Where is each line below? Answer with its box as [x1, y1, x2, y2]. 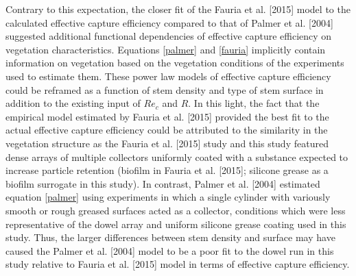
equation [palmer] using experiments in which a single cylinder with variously [5, 190, 331, 204]
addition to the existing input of [5, 96, 141, 110]
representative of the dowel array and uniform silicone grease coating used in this [5, 216, 346, 231]
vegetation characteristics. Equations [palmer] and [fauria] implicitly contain [5, 42, 326, 56]
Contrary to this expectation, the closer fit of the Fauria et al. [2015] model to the [5, 2, 351, 16]
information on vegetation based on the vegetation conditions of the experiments [5, 55, 344, 70]
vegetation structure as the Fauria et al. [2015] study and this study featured [5, 136, 329, 150]
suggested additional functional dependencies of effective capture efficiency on [5, 29, 332, 43]
